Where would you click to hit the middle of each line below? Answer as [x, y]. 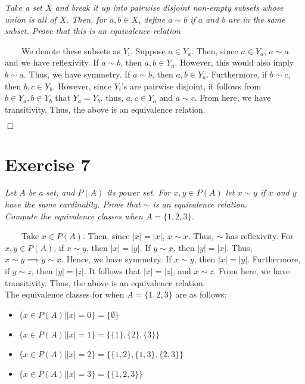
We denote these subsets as [71, 50]
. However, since [82, 86]
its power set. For [139, 192]
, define [152, 19]
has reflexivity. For [260, 236]
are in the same [257, 19]
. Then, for [86, 19]
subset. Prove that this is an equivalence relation [93, 31]
